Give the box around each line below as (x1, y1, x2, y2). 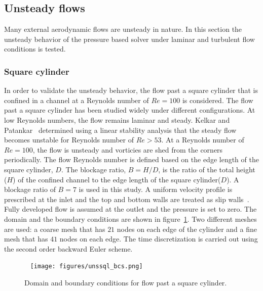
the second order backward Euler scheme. (4, 243, 133, 254)
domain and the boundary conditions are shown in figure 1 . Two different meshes (4, 213, 257, 224)
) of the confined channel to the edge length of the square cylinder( (13, 174, 221, 184)
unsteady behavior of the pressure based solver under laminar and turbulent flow (4, 33, 255, 44)
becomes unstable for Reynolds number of (4, 134, 134, 145)
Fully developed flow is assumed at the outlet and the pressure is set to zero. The (4, 204, 257, 214)
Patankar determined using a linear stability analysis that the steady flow (4, 124, 237, 135)
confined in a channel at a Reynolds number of (4, 94, 149, 105)
